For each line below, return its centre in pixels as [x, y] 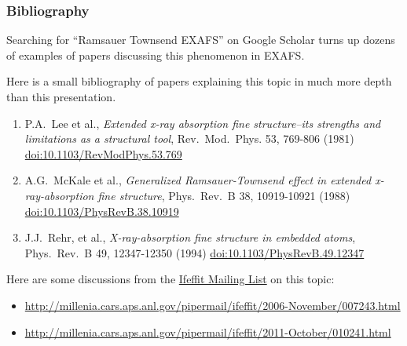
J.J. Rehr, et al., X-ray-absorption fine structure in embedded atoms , [190, 237]
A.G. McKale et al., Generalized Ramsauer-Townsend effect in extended [198, 180]
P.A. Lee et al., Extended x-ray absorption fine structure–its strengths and [203, 123]
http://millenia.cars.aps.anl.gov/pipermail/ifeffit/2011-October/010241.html [208, 331]
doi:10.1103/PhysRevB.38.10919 [102, 211]
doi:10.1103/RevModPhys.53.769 [103, 153]
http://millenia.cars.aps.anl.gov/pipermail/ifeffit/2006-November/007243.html [213, 305]
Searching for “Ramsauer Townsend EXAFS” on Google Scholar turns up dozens [201, 40]
